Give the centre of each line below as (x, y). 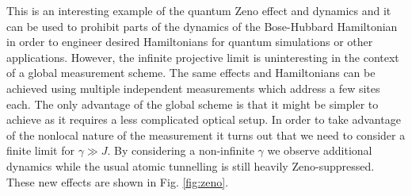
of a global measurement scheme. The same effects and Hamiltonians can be (191, 73)
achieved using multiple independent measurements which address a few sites (193, 88)
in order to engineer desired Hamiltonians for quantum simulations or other (190, 42)
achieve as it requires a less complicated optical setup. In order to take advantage (204, 119)
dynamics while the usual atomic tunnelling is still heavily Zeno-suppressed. (191, 165)
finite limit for (41, 150)
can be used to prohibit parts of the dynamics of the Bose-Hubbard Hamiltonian (202, 26)
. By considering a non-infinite (181, 150)
